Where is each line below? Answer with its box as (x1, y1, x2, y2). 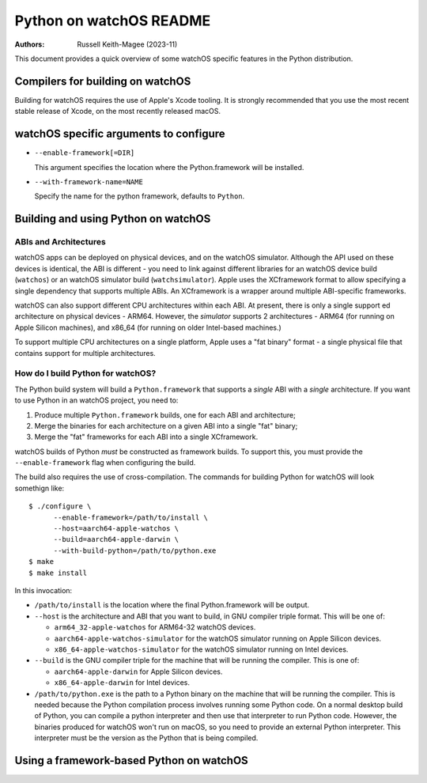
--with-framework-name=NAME (34, 177, 144, 186)
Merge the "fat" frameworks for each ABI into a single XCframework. (34, 432, 259, 442)
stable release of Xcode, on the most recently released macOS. (14, 107, 221, 116)
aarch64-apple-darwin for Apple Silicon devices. (54, 667, 223, 676)
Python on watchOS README (14, 12, 211, 29)
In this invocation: (14, 585, 73, 595)
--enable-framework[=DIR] (34, 149, 135, 157)
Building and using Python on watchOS (14, 212, 211, 225)
